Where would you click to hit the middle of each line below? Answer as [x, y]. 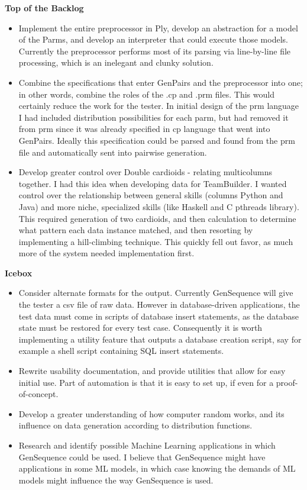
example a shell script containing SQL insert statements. [121, 351]
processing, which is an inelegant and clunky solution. [116, 62]
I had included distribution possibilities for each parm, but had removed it [153, 117]
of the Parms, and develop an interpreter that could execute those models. [153, 39]
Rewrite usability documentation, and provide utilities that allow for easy [152, 371]
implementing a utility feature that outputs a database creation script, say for [160, 339]
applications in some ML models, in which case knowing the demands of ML [157, 468]
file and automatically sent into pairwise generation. [113, 152]
